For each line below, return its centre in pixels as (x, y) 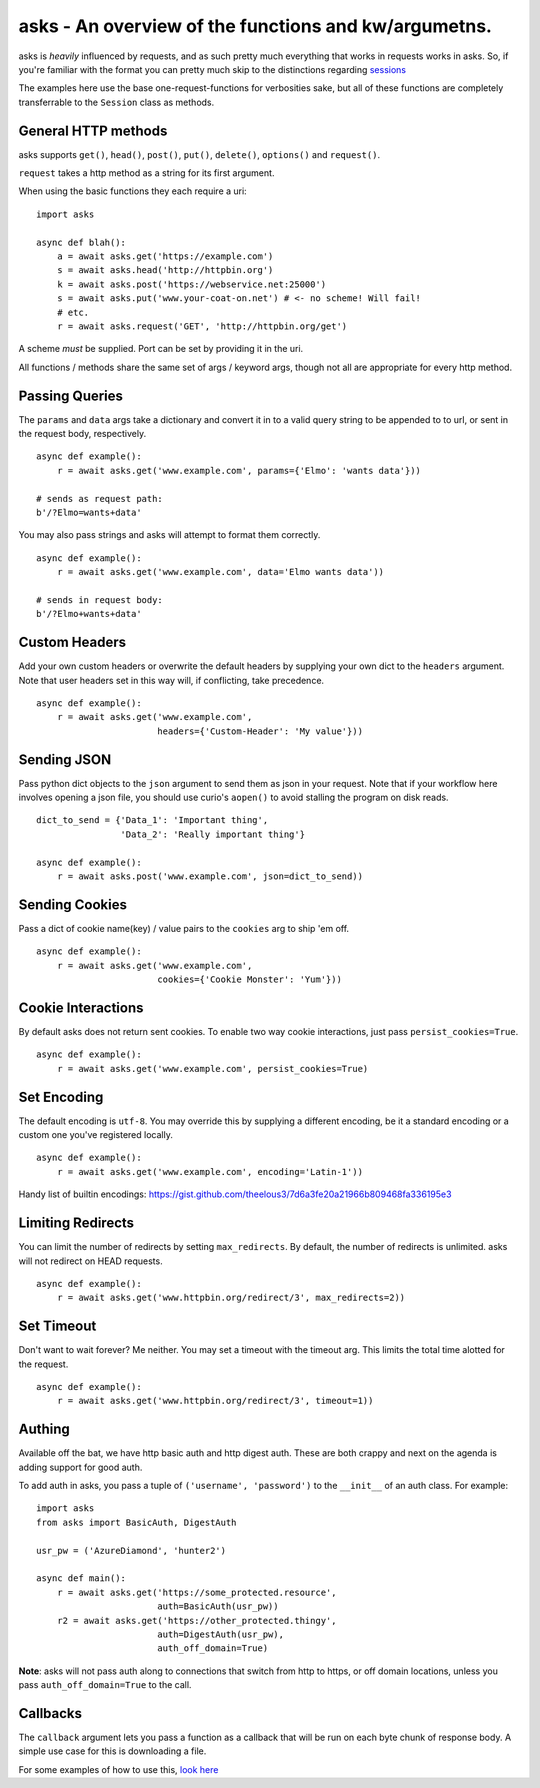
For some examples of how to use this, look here (118, 1769)
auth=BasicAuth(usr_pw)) (217, 1606)
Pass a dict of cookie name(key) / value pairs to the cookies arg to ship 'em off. (184, 928)
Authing (44, 1429)
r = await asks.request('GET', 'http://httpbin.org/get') (202, 326)
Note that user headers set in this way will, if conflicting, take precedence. (171, 680)
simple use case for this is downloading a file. (112, 1751)
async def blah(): (81, 242)
